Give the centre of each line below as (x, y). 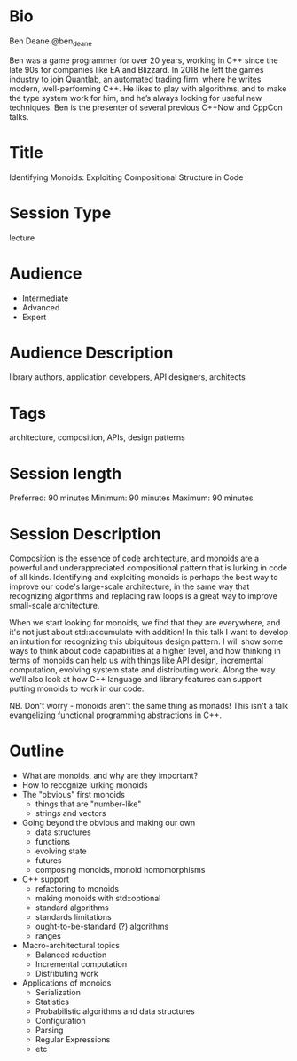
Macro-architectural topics (70, 946)
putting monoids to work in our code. (77, 688)
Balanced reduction (71, 955)
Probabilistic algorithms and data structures (115, 1011)
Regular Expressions (73, 1040)
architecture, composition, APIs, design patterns (98, 437)
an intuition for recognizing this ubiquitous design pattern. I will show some (146, 641)
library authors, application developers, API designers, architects (127, 377)
